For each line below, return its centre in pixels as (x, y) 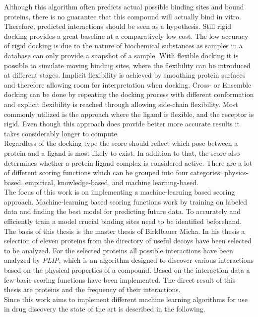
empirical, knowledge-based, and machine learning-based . (112, 182)
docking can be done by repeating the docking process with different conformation (129, 94)
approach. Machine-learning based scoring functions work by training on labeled (126, 201)
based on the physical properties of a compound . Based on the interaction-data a (127, 270)
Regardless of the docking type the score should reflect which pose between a (121, 143)
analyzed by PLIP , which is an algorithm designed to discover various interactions (129, 260)
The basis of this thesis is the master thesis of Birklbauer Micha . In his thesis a (125, 231)
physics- (236, 172)
